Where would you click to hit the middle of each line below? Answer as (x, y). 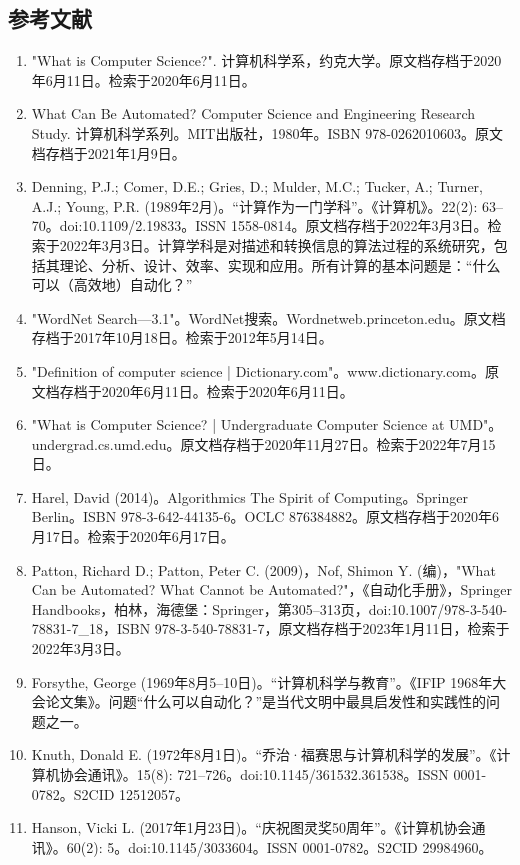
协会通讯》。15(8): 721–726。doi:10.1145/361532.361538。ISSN (254, 774)
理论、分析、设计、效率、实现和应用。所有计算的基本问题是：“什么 (280, 264)
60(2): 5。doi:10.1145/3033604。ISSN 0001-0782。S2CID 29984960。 (279, 846)
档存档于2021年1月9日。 (108, 152)
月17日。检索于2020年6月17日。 (133, 536)
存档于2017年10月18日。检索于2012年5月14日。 (182, 337)
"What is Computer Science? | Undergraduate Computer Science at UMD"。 (267, 424)
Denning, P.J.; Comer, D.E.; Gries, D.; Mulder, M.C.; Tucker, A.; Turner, (257, 186)
